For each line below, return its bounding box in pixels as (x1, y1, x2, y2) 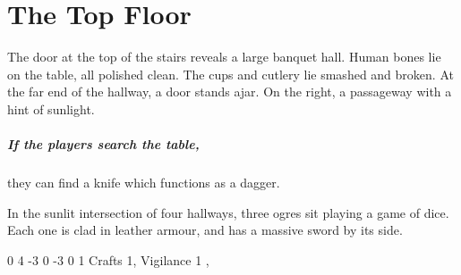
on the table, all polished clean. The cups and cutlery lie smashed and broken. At (7, 64, 454, 83)
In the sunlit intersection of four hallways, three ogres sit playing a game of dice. (7, 203, 449, 221)
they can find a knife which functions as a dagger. (7, 173, 280, 192)
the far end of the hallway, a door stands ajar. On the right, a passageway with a (7, 82, 452, 101)
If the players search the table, (7, 135, 200, 154)
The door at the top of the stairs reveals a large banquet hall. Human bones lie (7, 47, 441, 66)
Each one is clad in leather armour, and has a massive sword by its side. (7, 221, 403, 239)
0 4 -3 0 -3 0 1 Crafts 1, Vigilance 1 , (7, 250, 209, 269)
